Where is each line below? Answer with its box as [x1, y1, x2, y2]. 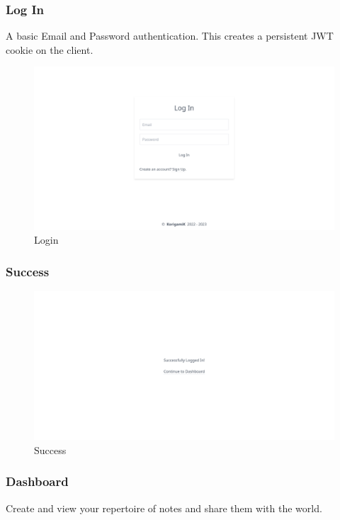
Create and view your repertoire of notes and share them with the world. [6, 500, 322, 515]
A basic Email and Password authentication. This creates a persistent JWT [6, 28, 334, 43]
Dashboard [6, 473, 69, 490]
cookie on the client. [6, 42, 93, 57]
